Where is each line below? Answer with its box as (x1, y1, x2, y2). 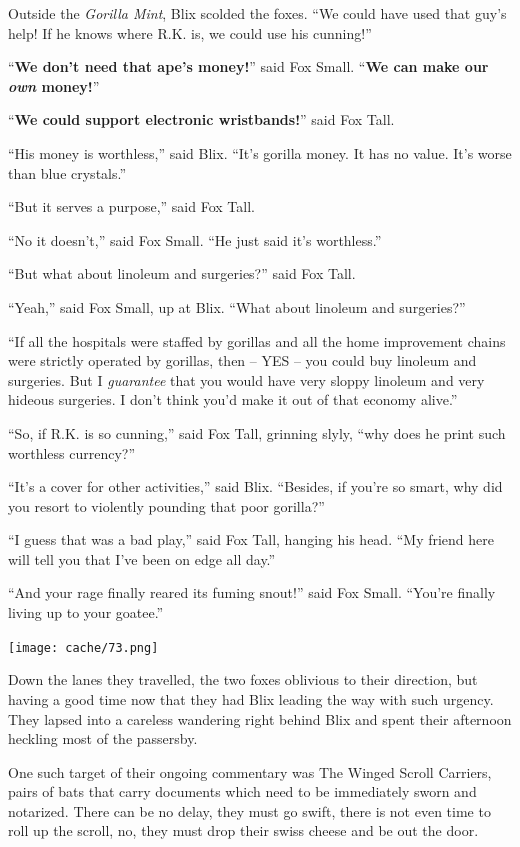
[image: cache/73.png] (8, 640, 159, 655)
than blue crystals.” (8, 162, 127, 183)
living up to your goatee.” (8, 602, 164, 623)
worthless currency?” (8, 442, 136, 463)
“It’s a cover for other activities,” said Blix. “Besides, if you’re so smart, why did (8, 476, 503, 497)
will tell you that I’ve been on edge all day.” (8, 548, 276, 569)
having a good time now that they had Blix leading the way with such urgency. (8, 688, 494, 709)
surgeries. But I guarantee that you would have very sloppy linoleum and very (8, 369, 485, 390)
